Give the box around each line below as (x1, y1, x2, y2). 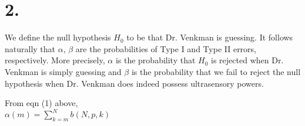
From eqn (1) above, (5, 97, 78, 109)
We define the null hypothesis (5, 31, 111, 43)
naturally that (5, 42, 56, 55)
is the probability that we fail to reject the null (131, 65, 301, 77)
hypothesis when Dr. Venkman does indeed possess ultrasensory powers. (5, 77, 264, 89)
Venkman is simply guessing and (5, 65, 122, 77)
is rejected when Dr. (211, 54, 284, 66)
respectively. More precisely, (5, 54, 105, 66)
